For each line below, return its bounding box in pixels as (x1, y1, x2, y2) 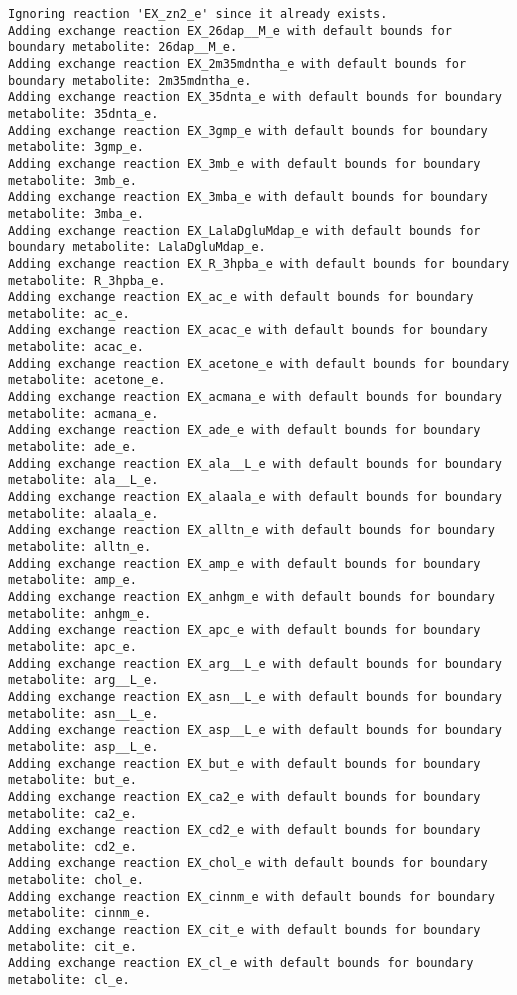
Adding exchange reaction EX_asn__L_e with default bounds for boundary (8, 689, 502, 704)
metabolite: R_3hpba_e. (8, 273, 166, 288)
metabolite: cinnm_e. (8, 906, 152, 921)
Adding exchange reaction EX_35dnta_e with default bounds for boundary (8, 90, 502, 105)
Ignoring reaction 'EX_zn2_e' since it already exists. (8, 7, 388, 21)
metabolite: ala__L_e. (8, 473, 159, 488)
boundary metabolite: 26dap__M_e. (8, 40, 238, 55)
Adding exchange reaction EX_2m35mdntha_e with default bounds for (8, 56, 467, 71)
